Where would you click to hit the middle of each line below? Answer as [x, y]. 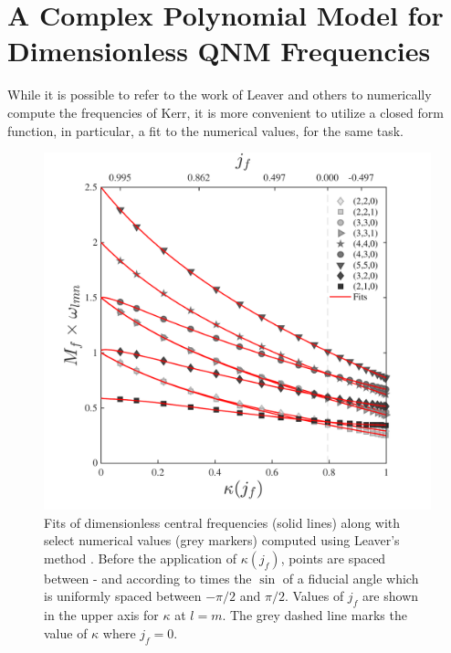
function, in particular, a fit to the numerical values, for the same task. [206, 130]
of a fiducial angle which [351, 578]
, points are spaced [333, 558]
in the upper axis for [101, 615]
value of [66, 632]
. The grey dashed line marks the [315, 615]
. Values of [314, 596]
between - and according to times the [148, 578]
